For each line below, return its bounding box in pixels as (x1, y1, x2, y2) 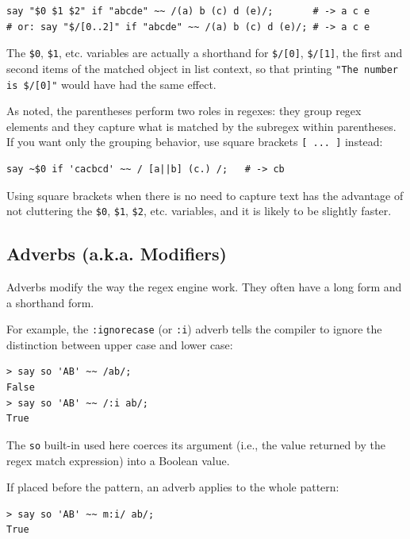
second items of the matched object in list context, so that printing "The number (6, 60, 399, 76)
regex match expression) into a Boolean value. (6, 452, 230, 468)
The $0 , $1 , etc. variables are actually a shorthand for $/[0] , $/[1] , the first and (6, 44, 403, 61)
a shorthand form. (6, 294, 94, 310)
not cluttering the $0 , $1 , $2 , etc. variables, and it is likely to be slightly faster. (6, 202, 392, 219)
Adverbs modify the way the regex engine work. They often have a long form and (6, 279, 402, 295)
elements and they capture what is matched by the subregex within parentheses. (6, 117, 397, 134)
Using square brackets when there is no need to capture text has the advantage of (6, 187, 404, 203)
